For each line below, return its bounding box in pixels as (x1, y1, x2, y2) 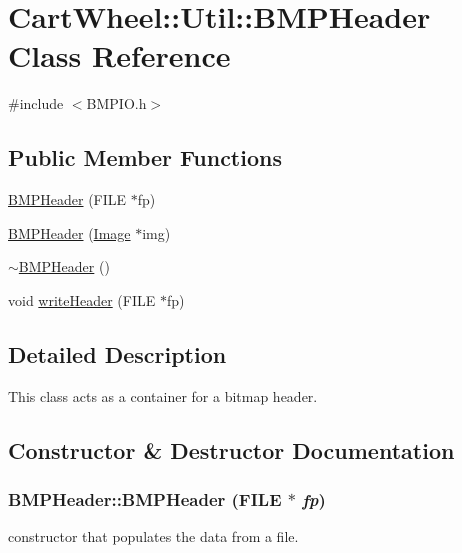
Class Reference (8, 35, 231, 76)
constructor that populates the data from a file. (8, 526, 299, 547)
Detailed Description (8, 338, 227, 369)
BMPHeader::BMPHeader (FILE (8, 486, 282, 511)
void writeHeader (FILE (8, 289, 156, 310)
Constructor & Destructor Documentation (8, 434, 455, 465)
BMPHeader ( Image (8, 222, 131, 243)
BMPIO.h (86, 93, 147, 114)
